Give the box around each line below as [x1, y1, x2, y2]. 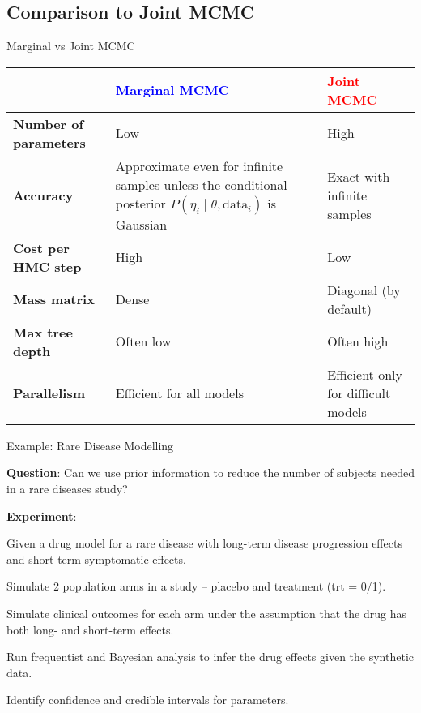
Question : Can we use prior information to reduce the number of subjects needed [6, 464, 415, 481]
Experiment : [6, 507, 77, 524]
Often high [327, 332, 389, 351]
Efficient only [327, 364, 402, 384]
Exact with [327, 166, 390, 186]
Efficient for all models [115, 383, 244, 402]
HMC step [13, 256, 82, 276]
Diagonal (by [327, 280, 401, 299]
